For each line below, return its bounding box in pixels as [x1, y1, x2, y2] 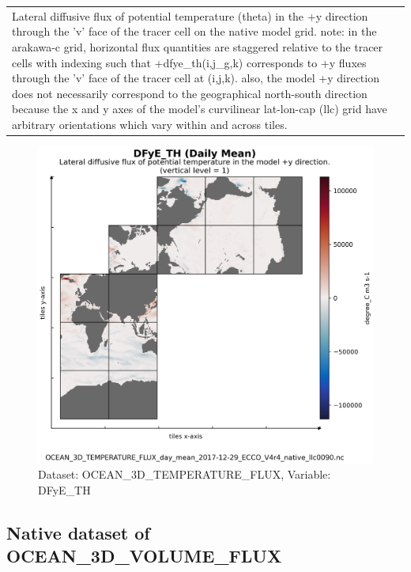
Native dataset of [6, 520, 150, 544]
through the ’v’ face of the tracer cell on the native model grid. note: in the [12, 23, 377, 40]
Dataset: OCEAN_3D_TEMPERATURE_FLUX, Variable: [38, 466, 331, 483]
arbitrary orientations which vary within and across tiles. [12, 116, 288, 132]
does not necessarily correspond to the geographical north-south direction [12, 85, 368, 101]
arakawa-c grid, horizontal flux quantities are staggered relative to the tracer [12, 38, 383, 55]
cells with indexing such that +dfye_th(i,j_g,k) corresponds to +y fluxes [12, 54, 367, 70]
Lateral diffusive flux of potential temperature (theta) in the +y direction [12, 7, 368, 24]
